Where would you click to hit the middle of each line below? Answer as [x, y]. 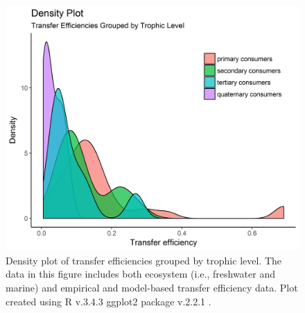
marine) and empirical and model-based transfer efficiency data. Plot [152, 287]
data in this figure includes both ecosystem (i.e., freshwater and [141, 274]
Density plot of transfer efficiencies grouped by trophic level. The [144, 260]
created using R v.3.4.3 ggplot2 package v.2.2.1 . [108, 301]
